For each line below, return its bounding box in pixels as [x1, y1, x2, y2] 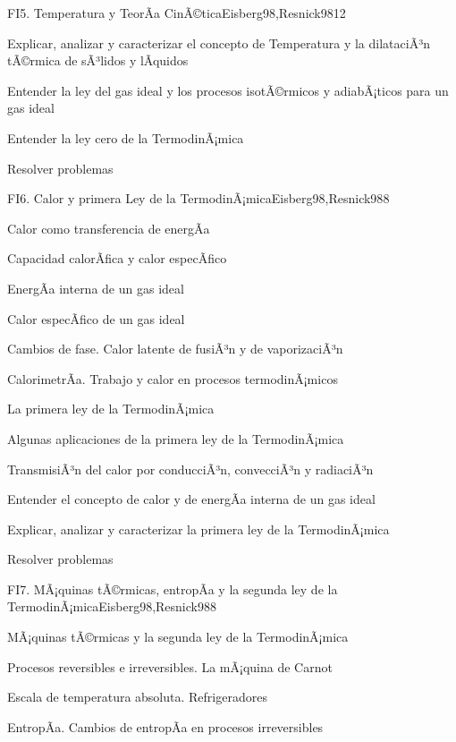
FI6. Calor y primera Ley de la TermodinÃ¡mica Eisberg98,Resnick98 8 [7, 189, 390, 208]
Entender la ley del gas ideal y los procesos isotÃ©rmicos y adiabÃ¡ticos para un [7, 81, 449, 99]
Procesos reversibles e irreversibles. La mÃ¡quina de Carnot [7, 657, 333, 676]
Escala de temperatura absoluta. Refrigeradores [7, 687, 267, 706]
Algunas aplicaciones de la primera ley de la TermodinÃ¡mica [7, 429, 344, 448]
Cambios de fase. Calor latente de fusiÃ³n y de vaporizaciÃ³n [7, 339, 343, 358]
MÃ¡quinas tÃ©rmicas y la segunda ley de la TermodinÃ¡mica [7, 627, 349, 646]
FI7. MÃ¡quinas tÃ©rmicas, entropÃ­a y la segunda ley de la [7, 579, 338, 598]
